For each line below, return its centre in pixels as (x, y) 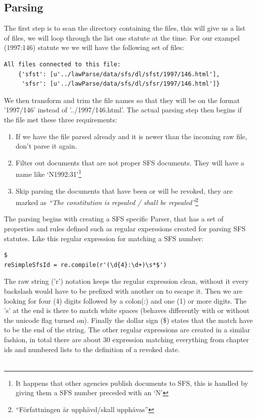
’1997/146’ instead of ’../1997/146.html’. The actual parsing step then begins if (123, 110)
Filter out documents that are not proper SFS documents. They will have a (130, 162)
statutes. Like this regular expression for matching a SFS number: (104, 238)
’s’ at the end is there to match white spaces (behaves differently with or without (127, 310)
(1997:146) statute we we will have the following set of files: (94, 47)
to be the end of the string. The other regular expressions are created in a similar (127, 330)
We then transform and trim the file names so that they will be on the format (122, 100)
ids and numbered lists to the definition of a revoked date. (92, 349)
